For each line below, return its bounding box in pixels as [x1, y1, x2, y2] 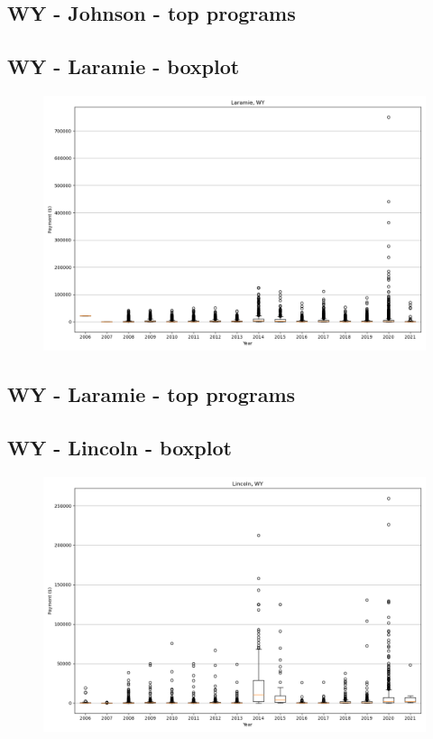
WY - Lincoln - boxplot [7, 434, 232, 462]
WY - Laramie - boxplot [7, 52, 240, 80]
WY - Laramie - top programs [7, 380, 296, 408]
